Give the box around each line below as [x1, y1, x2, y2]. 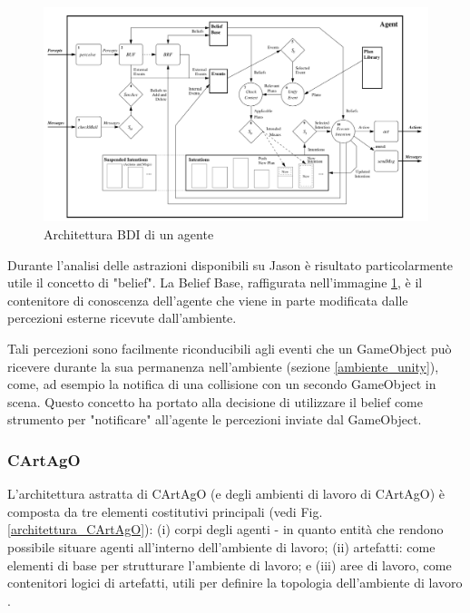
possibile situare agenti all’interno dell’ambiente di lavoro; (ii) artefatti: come [7, 537, 436, 556]
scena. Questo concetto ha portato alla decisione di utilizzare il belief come [7, 392, 423, 411]
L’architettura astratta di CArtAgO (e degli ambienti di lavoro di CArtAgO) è [7, 484, 445, 503]
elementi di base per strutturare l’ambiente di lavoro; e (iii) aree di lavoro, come [7, 555, 452, 574]
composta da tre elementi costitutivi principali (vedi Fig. [7, 501, 323, 521]
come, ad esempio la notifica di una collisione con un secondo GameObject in [7, 375, 436, 394]
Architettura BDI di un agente [44, 225, 214, 244]
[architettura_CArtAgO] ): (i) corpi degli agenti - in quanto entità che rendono [7, 520, 444, 539]
